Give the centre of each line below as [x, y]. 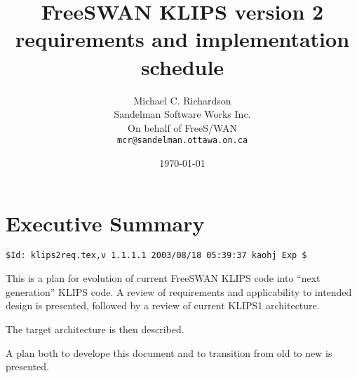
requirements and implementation [182, 39]
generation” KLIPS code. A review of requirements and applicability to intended [179, 291]
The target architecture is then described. [95, 329]
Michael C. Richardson [182, 100]
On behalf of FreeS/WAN [182, 127]
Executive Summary [105, 223]
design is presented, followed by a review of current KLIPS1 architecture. [163, 305]
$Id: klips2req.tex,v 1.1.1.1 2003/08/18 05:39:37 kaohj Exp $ [156, 256]
